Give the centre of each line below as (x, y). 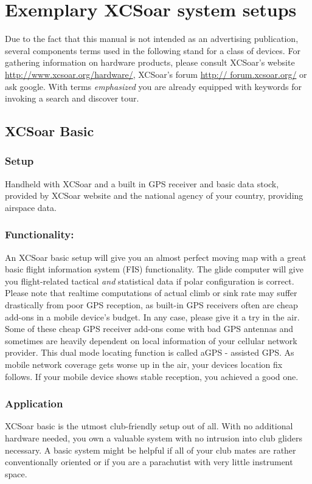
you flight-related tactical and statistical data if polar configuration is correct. (150, 281)
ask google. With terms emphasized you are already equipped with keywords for (154, 86)
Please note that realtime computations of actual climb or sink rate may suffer (151, 293)
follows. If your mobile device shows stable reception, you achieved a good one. (152, 376)
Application (34, 403)
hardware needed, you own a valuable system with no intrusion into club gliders (154, 438)
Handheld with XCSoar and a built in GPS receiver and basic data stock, (142, 183)
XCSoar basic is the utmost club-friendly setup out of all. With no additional (149, 426)
